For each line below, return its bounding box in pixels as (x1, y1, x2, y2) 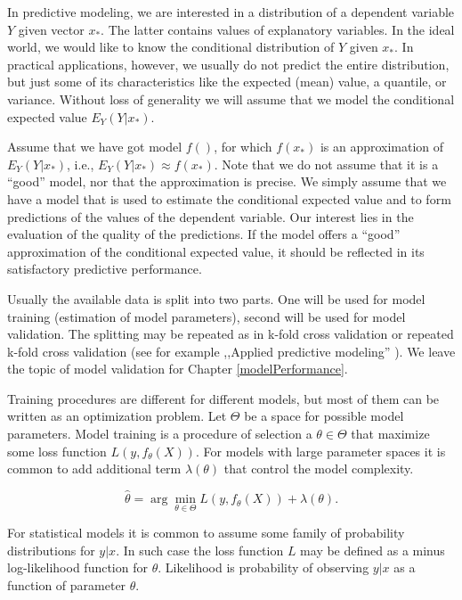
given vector (18, 20, 85, 38)
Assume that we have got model (7, 137, 182, 156)
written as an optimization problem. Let (7, 407, 227, 425)
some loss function (7, 441, 107, 460)
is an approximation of (320, 137, 444, 156)
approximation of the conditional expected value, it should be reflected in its (7, 242, 425, 260)
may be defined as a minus (300, 540, 445, 559)
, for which (214, 137, 272, 156)
